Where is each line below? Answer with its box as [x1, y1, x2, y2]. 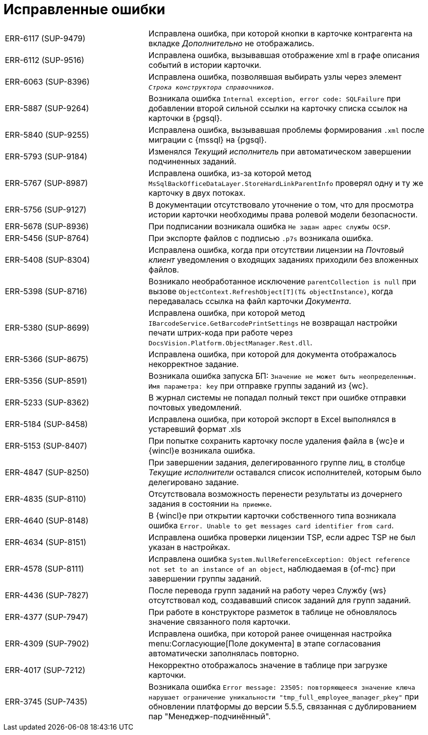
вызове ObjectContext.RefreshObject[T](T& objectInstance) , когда [148, 286, 393, 296]
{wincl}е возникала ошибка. [148, 445, 255, 456]
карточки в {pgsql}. [148, 113, 222, 123]
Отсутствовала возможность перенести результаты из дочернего [148, 489, 402, 499]
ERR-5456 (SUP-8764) [5, 233, 89, 243]
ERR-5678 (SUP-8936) [5, 221, 89, 231]
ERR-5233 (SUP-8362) [5, 397, 89, 407]
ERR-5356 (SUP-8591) [5, 375, 87, 386]
